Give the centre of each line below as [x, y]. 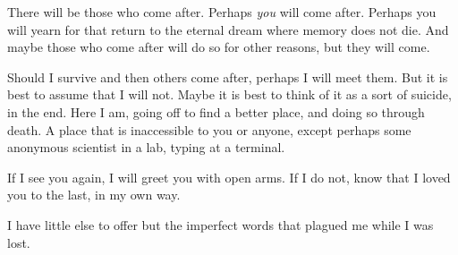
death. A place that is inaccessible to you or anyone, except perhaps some [209, 129]
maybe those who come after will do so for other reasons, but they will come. [219, 47]
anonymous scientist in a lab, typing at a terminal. [146, 147]
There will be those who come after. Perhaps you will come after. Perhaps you [222, 12]
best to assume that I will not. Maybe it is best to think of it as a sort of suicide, [229, 94]
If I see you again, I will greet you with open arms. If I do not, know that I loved [229, 177]
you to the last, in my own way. [94, 195]
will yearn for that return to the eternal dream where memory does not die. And [228, 29]
